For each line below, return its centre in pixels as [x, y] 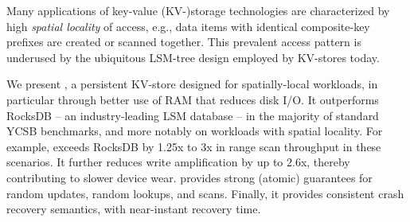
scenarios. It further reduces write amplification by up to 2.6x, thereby [178, 162]
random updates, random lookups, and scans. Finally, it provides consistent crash [205, 193]
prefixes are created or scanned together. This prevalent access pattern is [184, 42]
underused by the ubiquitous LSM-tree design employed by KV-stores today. [193, 57]
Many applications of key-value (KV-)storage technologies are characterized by [198, 10]
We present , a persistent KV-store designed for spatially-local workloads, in [192, 84]
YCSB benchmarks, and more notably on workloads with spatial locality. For [195, 131]
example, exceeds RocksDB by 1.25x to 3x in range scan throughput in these [194, 146]
